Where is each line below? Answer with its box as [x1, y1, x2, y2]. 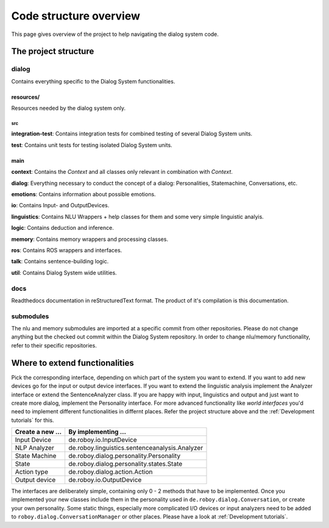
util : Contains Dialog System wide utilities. [11, 269, 117, 276]
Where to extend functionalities [11, 357, 134, 368]
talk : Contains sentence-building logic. [11, 258, 109, 265]
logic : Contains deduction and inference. [11, 224, 114, 232]
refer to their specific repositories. [11, 341, 97, 349]
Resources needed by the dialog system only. [11, 104, 126, 112]
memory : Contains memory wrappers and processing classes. [11, 235, 169, 243]
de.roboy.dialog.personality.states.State [68, 460, 183, 468]
